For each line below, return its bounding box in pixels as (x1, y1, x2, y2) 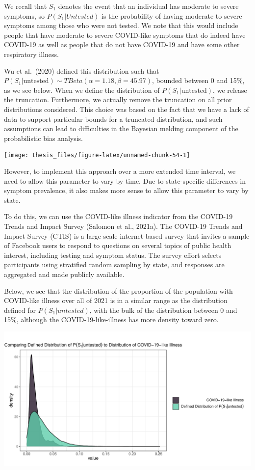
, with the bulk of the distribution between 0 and (89, 304, 237, 315)
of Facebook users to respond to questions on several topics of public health (4, 240, 231, 250)
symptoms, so (4, 10, 45, 21)
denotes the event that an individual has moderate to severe (58, 1, 239, 11)
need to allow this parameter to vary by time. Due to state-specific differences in (4, 175, 246, 186)
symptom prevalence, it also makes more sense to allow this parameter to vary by (4, 185, 249, 195)
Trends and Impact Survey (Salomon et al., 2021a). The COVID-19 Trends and (4, 221, 243, 231)
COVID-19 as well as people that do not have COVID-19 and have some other (4, 39, 240, 50)
